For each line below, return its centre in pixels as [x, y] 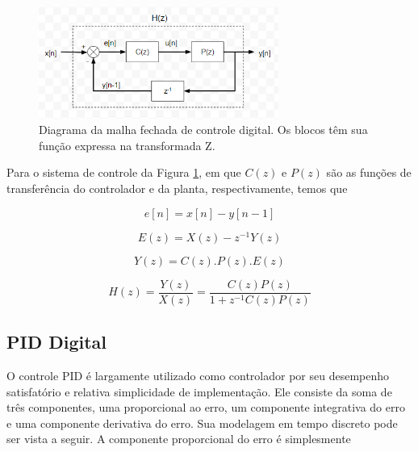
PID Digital [57, 342]
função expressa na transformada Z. [127, 145]
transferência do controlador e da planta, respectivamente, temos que [177, 188]
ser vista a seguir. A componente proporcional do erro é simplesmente [179, 439]
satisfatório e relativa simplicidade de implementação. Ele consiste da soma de [199, 391]
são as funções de [369, 172]
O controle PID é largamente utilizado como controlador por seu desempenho [198, 375]
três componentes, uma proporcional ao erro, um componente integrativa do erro [206, 407]
